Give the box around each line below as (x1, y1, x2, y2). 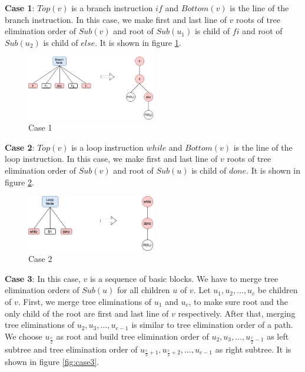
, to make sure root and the (188, 295, 288, 307)
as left (267, 330, 289, 342)
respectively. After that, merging (178, 307, 296, 319)
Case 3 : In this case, (5, 272, 81, 284)
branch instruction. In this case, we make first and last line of (5, 13, 227, 25)
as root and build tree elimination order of (56, 330, 209, 342)
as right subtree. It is (215, 343, 291, 355)
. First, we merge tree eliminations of (18, 295, 152, 307)
